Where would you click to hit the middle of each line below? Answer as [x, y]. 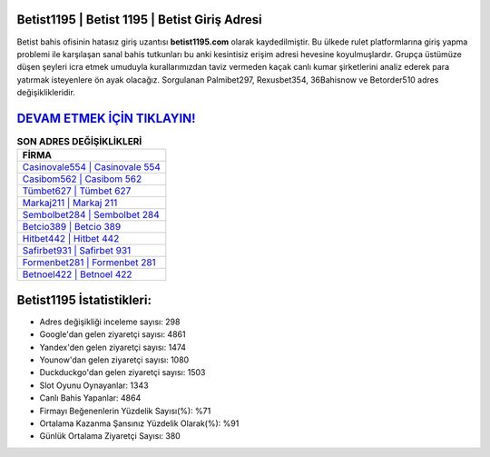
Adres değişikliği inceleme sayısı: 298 [110, 322]
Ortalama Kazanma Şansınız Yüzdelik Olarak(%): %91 [139, 423]
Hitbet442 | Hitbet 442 [71, 239]
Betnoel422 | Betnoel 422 [77, 274]
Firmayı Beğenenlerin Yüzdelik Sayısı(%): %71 [125, 411]
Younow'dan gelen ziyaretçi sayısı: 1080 [114, 360]
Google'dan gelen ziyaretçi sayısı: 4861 [113, 334]
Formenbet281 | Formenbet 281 [89, 263]
